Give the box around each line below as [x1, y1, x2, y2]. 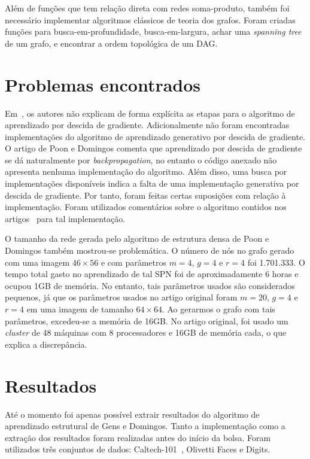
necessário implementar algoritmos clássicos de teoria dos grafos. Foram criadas [5, 13, 296, 26]
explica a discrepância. [5, 338, 87, 350]
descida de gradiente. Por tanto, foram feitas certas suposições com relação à [5, 189, 286, 201]
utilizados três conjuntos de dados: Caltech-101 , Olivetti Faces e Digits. [5, 443, 271, 455]
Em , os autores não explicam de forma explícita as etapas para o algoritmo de [5, 107, 295, 119]
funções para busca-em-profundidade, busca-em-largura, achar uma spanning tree [5, 25, 302, 38]
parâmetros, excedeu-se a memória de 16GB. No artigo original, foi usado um [5, 314, 288, 327]
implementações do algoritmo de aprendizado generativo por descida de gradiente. [5, 130, 306, 142]
